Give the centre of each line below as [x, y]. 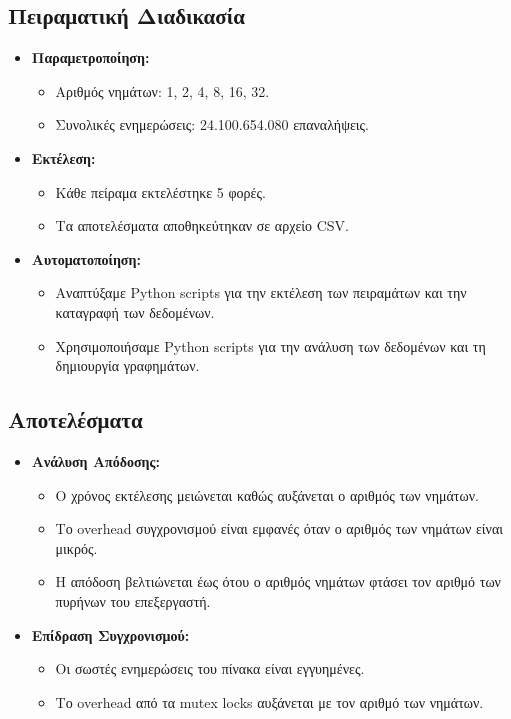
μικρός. [76, 547]
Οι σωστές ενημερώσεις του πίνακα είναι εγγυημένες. [210, 668]
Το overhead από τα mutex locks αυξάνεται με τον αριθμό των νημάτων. [269, 701]
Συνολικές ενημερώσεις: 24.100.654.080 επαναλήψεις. [212, 124]
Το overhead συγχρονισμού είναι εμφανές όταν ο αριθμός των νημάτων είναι [279, 528]
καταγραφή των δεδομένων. [135, 311]
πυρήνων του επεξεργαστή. [133, 600]
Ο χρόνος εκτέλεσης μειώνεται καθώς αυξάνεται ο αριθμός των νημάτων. [267, 494]
